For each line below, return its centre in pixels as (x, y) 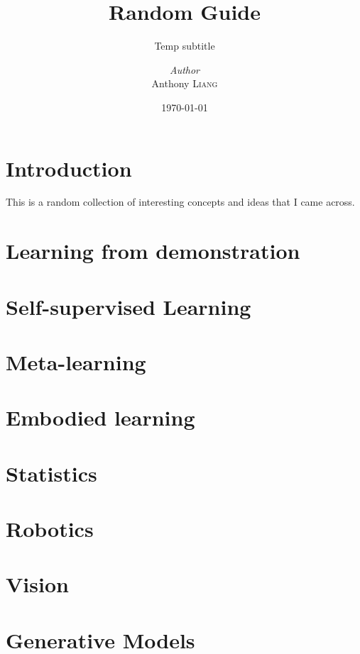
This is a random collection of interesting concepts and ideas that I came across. (180, 202)
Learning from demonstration (153, 251)
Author (185, 69)
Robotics (50, 529)
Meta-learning (76, 361)
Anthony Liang (185, 83)
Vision (37, 584)
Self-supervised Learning (129, 306)
